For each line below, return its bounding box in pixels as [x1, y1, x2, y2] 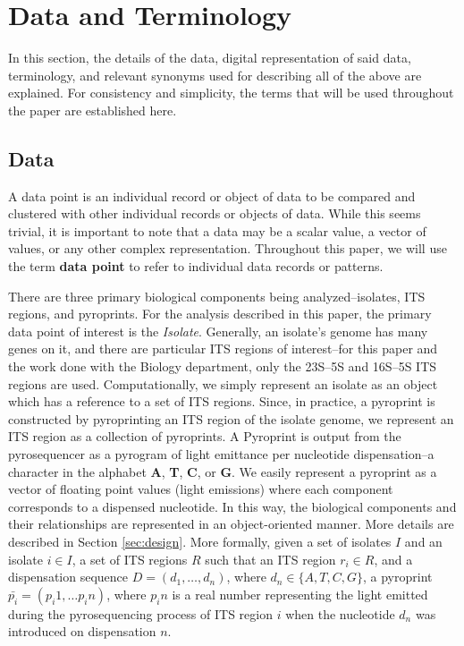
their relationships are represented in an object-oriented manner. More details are [8, 514, 454, 533]
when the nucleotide [285, 604, 395, 623]
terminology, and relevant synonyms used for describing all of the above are [8, 65, 422, 84]
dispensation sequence [8, 567, 129, 586]
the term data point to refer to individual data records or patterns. [8, 257, 384, 276]
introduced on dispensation [8, 622, 156, 641]
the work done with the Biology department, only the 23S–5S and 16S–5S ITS [8, 357, 437, 376]
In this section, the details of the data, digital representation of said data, [8, 48, 411, 67]
